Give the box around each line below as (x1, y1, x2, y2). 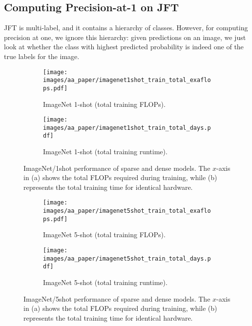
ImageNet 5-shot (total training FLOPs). (43, 229, 166, 240)
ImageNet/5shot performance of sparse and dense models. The (23, 293, 210, 304)
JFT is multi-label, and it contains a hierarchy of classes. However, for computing (4, 22, 248, 33)
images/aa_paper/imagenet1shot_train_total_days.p (43, 124, 211, 131)
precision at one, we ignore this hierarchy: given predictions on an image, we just (4, 32, 246, 42)
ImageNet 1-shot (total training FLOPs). (43, 99, 166, 109)
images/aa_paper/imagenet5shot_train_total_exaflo (43, 207, 211, 215)
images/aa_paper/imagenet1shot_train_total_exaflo (43, 77, 211, 84)
